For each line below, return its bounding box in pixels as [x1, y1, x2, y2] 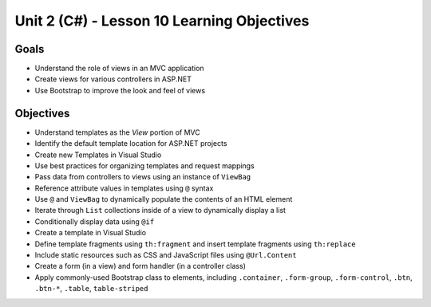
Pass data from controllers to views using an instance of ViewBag [34, 172, 251, 182]
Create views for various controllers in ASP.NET [34, 74, 192, 84]
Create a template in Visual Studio [34, 228, 147, 238]
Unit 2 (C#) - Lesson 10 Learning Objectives [14, 12, 310, 30]
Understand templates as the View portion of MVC [34, 128, 201, 137]
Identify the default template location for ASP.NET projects [34, 139, 227, 148]
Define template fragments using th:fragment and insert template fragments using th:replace [34, 239, 356, 249]
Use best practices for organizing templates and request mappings [34, 160, 255, 171]
